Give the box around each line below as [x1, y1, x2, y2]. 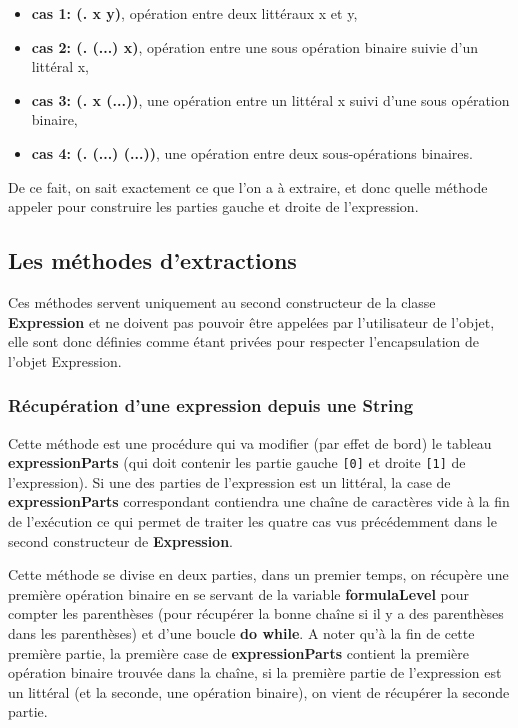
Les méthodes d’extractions [8, 245, 297, 276]
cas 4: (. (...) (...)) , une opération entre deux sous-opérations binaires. [31, 142, 473, 163]
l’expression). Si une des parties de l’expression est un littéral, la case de [8, 471, 451, 492]
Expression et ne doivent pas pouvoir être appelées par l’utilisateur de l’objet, [8, 311, 495, 332]
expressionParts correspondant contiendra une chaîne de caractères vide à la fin [8, 491, 510, 512]
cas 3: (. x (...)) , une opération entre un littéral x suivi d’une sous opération [31, 89, 510, 110]
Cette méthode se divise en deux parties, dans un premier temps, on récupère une [8, 564, 509, 585]
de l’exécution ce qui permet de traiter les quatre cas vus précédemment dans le [8, 510, 497, 531]
